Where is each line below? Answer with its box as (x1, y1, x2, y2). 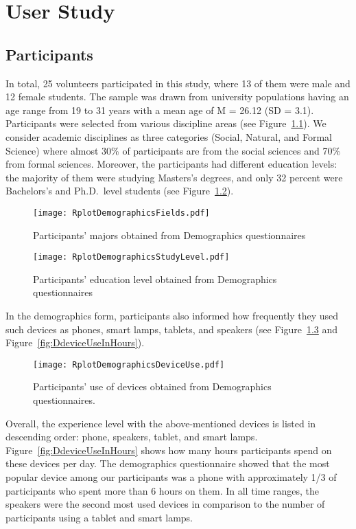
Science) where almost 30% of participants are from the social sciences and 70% (5, 143, 341, 157)
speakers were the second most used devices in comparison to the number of (5, 497, 325, 511)
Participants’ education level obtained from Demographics (33, 271, 277, 286)
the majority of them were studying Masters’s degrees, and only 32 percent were (5, 170, 343, 184)
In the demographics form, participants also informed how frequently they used (5, 308, 339, 323)
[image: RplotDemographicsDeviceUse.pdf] (33, 359, 225, 370)
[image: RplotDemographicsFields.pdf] (33, 207, 210, 218)
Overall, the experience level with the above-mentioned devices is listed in (5, 416, 316, 430)
